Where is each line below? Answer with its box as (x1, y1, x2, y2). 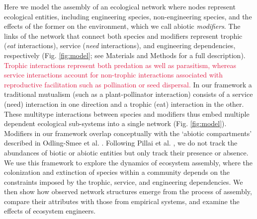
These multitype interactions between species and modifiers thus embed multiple (4, 108, 250, 119)
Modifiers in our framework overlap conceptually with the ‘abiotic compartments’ (4, 128, 252, 138)
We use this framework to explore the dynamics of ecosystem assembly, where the (4, 157, 253, 167)
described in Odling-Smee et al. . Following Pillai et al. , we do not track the (4, 138, 238, 148)
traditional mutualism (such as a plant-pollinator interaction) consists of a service (4, 89, 253, 99)
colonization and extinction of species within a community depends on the (4, 167, 230, 177)
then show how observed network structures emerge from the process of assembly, (4, 186, 252, 197)
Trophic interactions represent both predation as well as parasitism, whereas (4, 60, 237, 70)
